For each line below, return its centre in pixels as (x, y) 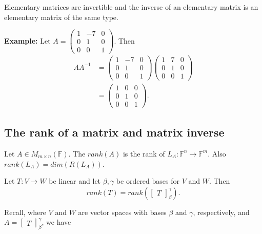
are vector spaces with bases (122, 212)
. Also (217, 153)
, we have (56, 222)
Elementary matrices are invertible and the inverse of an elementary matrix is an (131, 7)
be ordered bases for (148, 181)
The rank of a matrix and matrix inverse (114, 132)
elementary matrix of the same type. (61, 17)
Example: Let (27, 40)
